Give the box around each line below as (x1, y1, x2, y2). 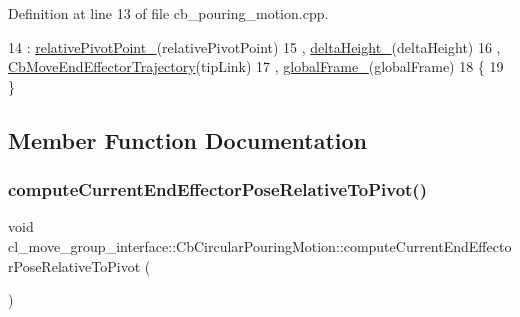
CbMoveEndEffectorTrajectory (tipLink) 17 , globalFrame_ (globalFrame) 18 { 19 (8, 56, 504, 77)
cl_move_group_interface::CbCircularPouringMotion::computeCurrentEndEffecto (8, 235, 512, 256)
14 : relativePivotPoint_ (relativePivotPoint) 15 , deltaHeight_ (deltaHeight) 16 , (8, 36, 501, 57)
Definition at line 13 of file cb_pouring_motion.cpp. (8, 3, 329, 23)
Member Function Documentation (8, 124, 368, 155)
